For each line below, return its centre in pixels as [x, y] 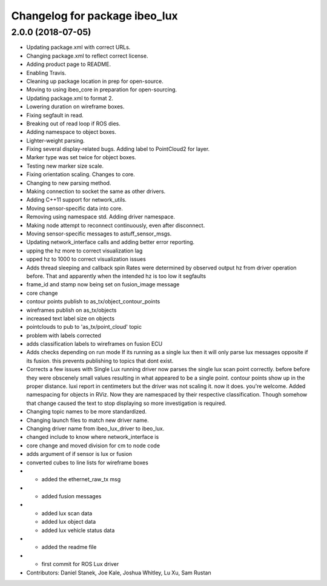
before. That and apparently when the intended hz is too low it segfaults [116, 276]
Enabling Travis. [46, 73]
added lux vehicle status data [78, 530]
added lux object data [69, 522]
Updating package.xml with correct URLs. [78, 47]
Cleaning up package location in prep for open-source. [95, 81]
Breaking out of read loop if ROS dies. [74, 123]
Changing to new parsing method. [69, 183]
